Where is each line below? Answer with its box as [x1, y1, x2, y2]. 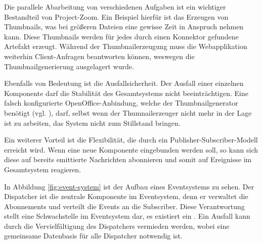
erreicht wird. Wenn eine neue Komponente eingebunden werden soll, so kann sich [4, 144, 258, 155]
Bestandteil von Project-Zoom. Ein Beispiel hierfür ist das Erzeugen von [4, 11, 229, 22]
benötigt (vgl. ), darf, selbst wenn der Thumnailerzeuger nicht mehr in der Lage [4, 107, 252, 118]
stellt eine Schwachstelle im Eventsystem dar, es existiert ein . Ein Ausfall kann [4, 211, 250, 221]
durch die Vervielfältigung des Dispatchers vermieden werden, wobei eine [4, 220, 230, 231]
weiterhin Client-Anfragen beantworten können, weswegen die [4, 51, 195, 61]
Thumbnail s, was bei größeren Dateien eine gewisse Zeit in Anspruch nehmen [4, 21, 244, 32]
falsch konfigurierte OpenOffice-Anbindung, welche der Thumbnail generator [4, 97, 238, 108]
